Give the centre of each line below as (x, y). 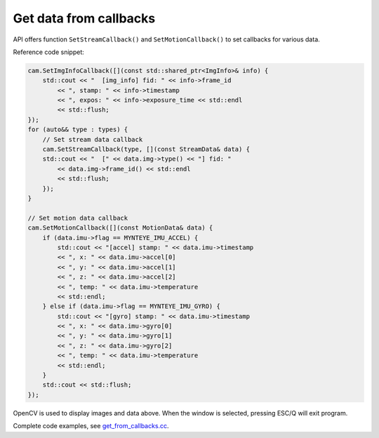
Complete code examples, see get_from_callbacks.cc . (91, 426)
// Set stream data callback (93, 139)
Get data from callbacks (84, 18)
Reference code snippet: (48, 52)
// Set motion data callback (78, 218)
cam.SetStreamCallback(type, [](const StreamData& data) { (146, 150)
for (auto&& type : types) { (78, 130)
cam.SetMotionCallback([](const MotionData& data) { (120, 228)
